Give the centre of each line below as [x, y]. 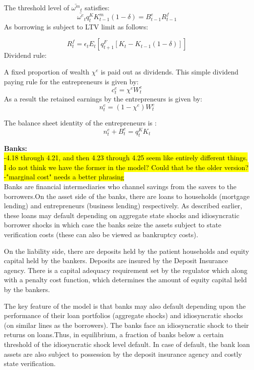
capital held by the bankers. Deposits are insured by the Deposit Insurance [116, 260]
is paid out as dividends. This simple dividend [170, 72]
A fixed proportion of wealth [47, 72]
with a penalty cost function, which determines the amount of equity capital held [126, 280]
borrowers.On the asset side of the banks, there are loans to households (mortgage [127, 196]
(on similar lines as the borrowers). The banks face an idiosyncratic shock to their [127, 325]
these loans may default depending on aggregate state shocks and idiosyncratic [122, 215]
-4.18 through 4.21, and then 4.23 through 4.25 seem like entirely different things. [126, 158]
